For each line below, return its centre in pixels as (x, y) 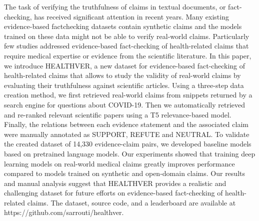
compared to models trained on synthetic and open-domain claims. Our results (124, 173)
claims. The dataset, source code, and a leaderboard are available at (131, 202)
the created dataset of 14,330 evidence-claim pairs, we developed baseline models (128, 144)
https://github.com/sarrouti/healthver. (64, 212)
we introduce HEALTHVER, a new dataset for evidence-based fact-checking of (125, 65)
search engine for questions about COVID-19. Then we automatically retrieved (125, 104)
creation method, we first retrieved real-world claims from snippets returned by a (128, 95)
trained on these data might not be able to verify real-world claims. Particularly (127, 36)
